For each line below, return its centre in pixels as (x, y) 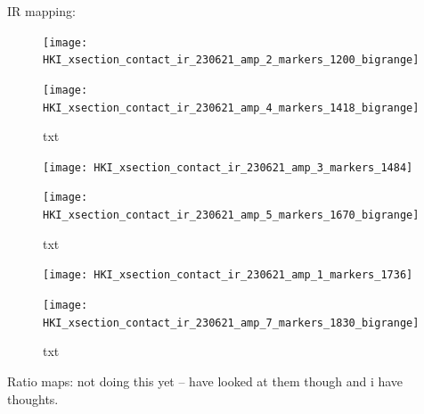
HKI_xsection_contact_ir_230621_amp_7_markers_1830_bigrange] (231, 323)
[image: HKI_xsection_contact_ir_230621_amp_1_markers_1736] (228, 275)
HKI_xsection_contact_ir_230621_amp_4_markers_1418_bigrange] (231, 108)
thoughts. (33, 398)
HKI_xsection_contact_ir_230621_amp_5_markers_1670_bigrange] (231, 215)
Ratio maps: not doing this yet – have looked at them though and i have (205, 381)
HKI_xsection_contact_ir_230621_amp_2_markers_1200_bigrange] (231, 60)
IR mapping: (41, 11)
